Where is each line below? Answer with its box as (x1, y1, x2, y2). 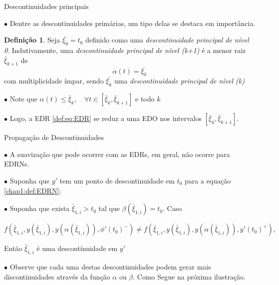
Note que (9, 93, 37, 104)
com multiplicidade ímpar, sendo (4, 75, 104, 86)
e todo (135, 93, 155, 104)
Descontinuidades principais (4, 1, 89, 11)
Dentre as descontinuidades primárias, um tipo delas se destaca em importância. (9, 17, 256, 28)
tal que (98, 203, 120, 213)
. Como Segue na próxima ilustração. (133, 271, 246, 281)
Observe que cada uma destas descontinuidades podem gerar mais (9, 261, 211, 271)
